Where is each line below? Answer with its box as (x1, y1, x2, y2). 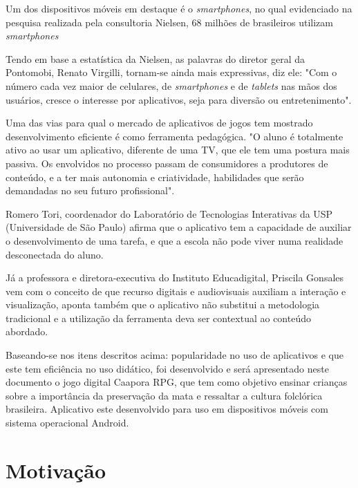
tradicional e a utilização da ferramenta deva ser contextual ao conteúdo (6, 310, 311, 325)
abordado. (6, 324, 48, 339)
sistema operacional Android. (6, 415, 129, 430)
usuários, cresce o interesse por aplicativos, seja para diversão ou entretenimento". (6, 92, 352, 106)
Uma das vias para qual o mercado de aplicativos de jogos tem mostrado (6, 115, 313, 130)
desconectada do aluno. (6, 247, 104, 261)
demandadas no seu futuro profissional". (6, 183, 175, 198)
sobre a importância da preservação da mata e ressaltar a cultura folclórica (6, 388, 323, 402)
